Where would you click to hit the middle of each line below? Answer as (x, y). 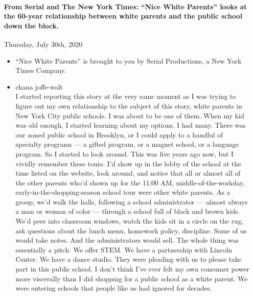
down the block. (32, 25)
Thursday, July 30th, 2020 (43, 44)
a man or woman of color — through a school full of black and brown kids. (128, 211)
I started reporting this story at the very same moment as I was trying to (126, 96)
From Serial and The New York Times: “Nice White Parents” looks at (126, 6)
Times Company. (41, 70)
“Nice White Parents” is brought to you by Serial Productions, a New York (128, 60)
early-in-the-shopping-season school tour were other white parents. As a (123, 192)
